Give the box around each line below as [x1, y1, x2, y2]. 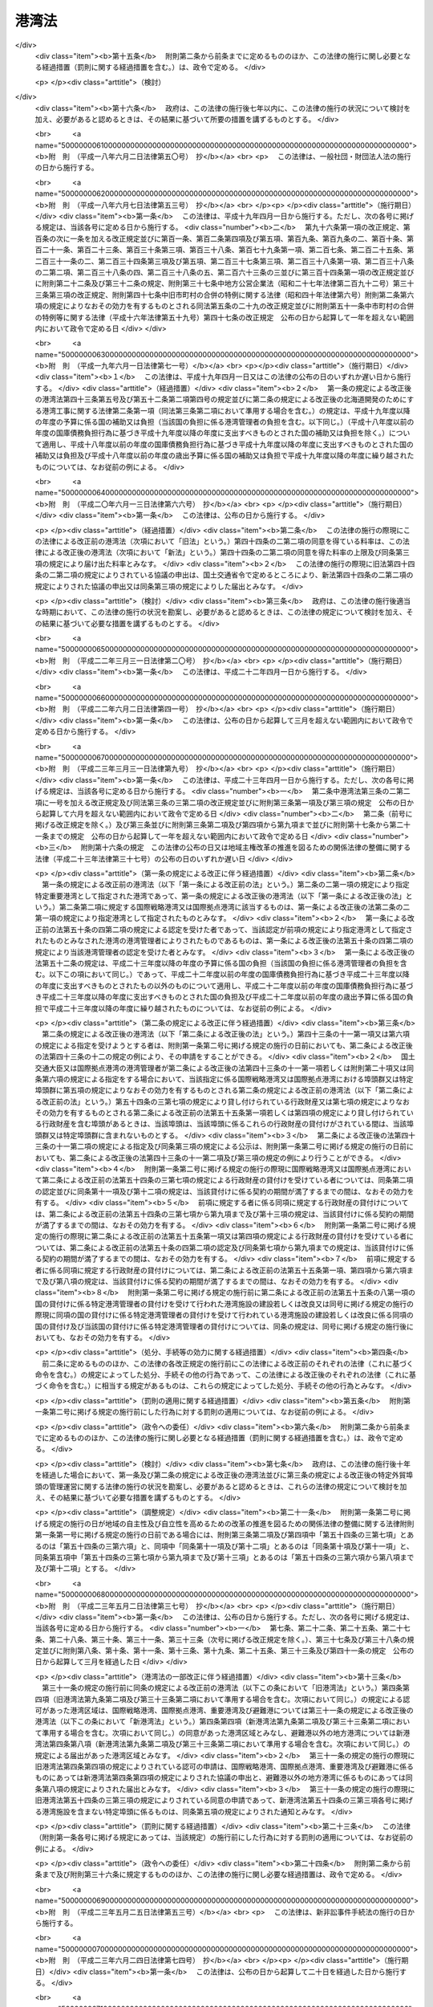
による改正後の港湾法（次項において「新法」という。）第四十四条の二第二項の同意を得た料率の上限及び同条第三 [41, 548, 411, 557]
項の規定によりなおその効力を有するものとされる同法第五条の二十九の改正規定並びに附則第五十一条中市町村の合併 [34, 301, 415, 311]
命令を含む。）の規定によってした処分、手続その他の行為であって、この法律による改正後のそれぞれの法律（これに [34, 1370, 409, 1380]
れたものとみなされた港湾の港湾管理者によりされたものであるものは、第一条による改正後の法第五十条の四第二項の [34, 936, 415, 946]
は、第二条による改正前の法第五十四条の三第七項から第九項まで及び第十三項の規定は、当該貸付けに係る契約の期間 [34, 1209, 415, 1219]
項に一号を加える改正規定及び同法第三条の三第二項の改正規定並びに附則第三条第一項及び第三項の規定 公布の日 [34, 797, 407, 807]
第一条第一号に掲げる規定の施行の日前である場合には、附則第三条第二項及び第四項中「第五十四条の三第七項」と [34, 1530, 407, 1540]
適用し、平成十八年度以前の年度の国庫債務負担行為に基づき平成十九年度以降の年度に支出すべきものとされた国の [41, 439, 415, 449]
